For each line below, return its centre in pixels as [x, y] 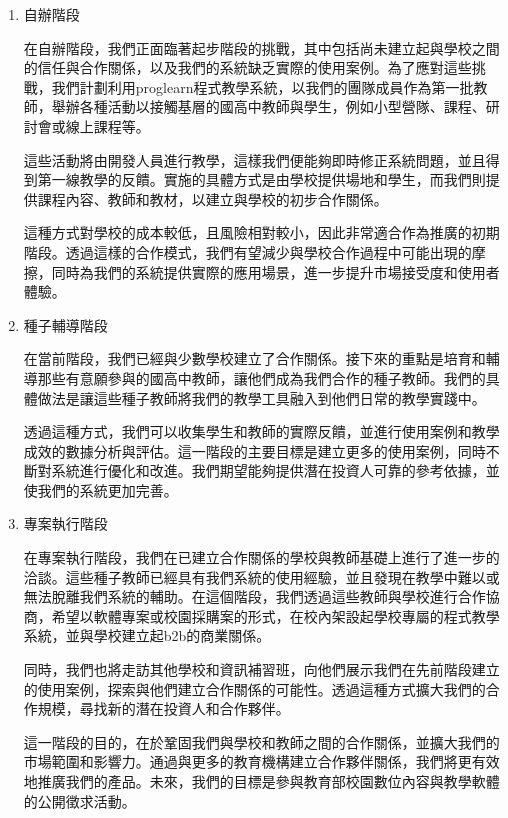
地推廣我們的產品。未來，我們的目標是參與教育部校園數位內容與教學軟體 [261, 781]
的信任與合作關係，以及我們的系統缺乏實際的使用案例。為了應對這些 [247, 67]
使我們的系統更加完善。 [100, 489]
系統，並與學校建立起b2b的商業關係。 [147, 635]
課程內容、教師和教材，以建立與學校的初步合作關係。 [212, 198]
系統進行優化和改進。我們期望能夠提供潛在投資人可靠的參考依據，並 [275, 470]
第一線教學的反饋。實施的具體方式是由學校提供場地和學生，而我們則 [261, 179]
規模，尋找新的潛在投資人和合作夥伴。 [163, 708]
